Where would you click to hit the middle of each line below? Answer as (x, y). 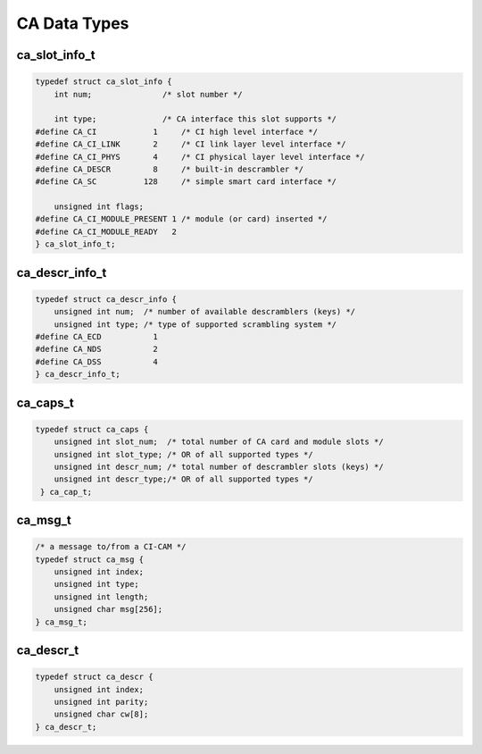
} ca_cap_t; (66, 492)
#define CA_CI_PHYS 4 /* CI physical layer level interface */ (200, 157)
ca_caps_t (46, 402)
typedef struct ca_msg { (90, 559)
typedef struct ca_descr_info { (106, 299)
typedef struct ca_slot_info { (104, 82)
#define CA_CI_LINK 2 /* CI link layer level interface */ (191, 144)
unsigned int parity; (101, 702)
